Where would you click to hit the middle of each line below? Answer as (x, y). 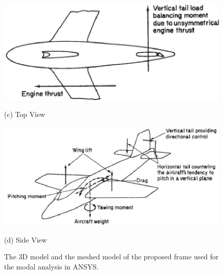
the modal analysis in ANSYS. (51, 267)
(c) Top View (25, 114)
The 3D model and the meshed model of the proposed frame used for (111, 257)
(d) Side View (26, 239)
